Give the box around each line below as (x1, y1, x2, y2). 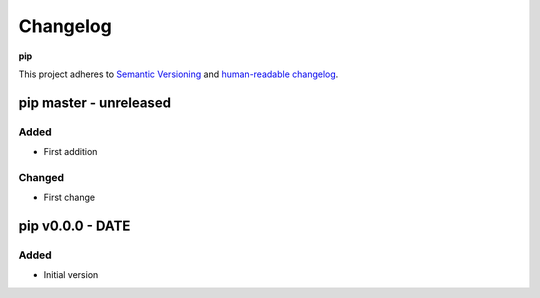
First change (43, 191, 95, 204)
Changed (18, 170, 65, 184)
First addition (43, 146, 98, 158)
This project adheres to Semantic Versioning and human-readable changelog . (18, 68, 339, 80)
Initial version (43, 269, 99, 281)
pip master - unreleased (18, 94, 172, 111)
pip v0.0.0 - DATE (18, 218, 131, 235)
